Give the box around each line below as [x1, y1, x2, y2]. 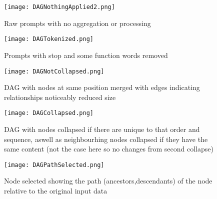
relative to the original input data [4, 185, 107, 196]
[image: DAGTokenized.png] [4, 35, 93, 43]
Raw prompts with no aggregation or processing [4, 17, 151, 28]
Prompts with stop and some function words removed [4, 49, 168, 60]
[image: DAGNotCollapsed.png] [4, 67, 104, 75]
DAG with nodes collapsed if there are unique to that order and [4, 124, 200, 134]
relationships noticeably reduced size [4, 91, 116, 102]
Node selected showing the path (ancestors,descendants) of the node [4, 175, 212, 186]
